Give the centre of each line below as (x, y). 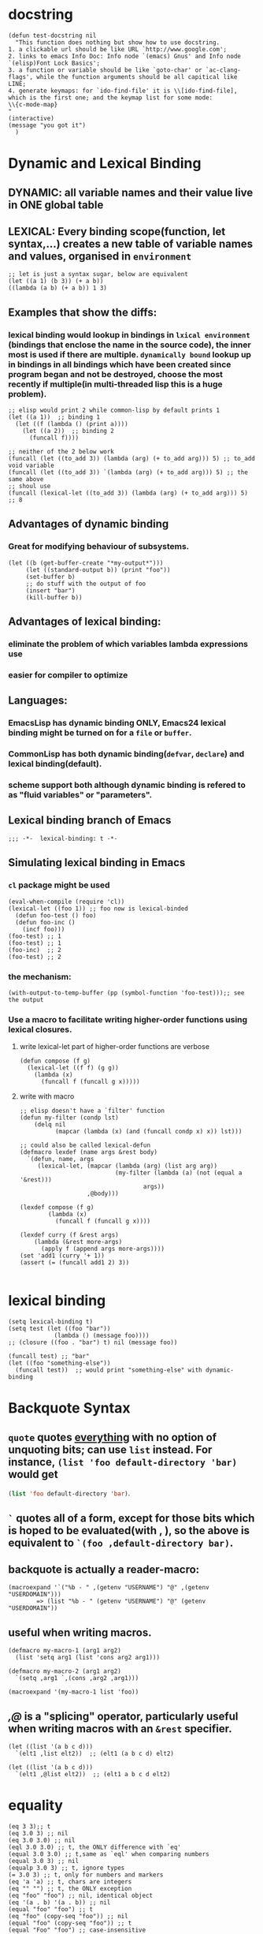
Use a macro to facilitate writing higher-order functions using (128, 1019)
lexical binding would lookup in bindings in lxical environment (129, 334)
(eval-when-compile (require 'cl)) (67, 902)
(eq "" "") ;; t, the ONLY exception (70, 1888)
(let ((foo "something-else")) (59, 1363)
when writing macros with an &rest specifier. (120, 1729)
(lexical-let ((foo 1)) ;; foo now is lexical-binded (98, 909)
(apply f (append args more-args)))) (103, 1249)
